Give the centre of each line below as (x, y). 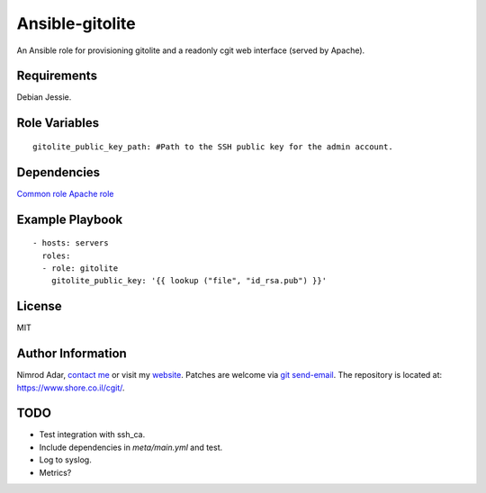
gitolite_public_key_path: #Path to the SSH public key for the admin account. (213, 147)
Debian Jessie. (44, 97)
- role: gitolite (80, 268)
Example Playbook (70, 219)
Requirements (57, 76)
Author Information (72, 354)
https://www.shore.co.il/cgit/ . (71, 388)
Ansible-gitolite (76, 23)
